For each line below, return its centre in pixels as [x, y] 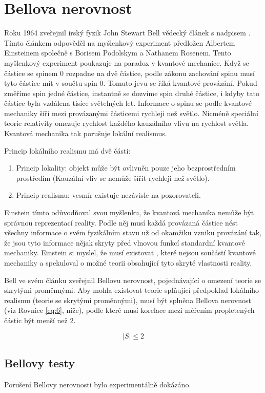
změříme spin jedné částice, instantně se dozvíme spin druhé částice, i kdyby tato [132, 93]
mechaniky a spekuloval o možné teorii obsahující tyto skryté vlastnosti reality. [128, 263]
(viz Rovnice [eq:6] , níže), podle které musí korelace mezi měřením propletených [129, 310]
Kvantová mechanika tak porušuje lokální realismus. [86, 133]
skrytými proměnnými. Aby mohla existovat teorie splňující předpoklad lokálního [132, 290]
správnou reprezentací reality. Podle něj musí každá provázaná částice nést [121, 222]
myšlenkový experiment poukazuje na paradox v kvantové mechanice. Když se [127, 62]
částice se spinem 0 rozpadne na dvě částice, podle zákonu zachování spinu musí [129, 73]
